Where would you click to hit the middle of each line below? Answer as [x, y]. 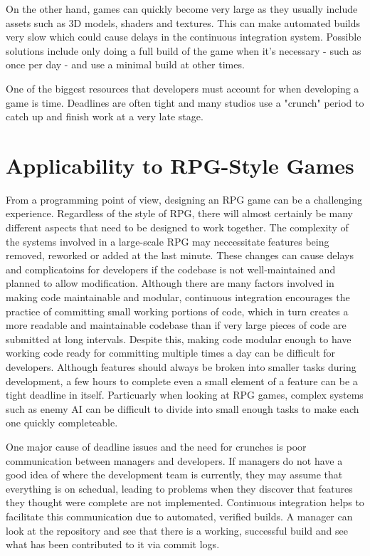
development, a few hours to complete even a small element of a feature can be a [182, 381]
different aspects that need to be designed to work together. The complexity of [177, 227]
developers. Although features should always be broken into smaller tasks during [181, 367]
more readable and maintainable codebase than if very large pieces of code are [176, 325]
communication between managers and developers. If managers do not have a [174, 460]
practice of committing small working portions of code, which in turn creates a [177, 311]
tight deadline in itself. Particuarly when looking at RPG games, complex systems [185, 395]
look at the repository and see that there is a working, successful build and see [177, 530]
